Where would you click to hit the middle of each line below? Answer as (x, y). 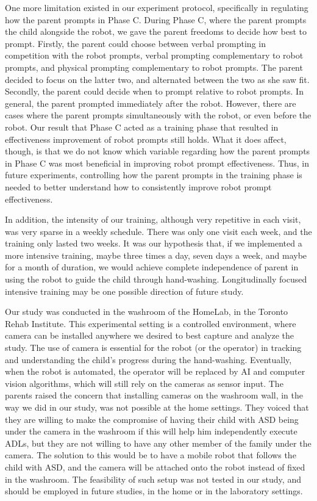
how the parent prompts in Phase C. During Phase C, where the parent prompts (156, 19)
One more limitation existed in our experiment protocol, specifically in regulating (157, 7)
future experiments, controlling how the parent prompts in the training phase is (154, 175)
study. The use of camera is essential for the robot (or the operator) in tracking (153, 348)
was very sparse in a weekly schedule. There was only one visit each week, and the (158, 231)
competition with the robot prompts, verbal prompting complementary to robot (154, 55)
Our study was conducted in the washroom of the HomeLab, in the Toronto (147, 312)
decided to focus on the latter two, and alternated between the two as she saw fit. (157, 79)
